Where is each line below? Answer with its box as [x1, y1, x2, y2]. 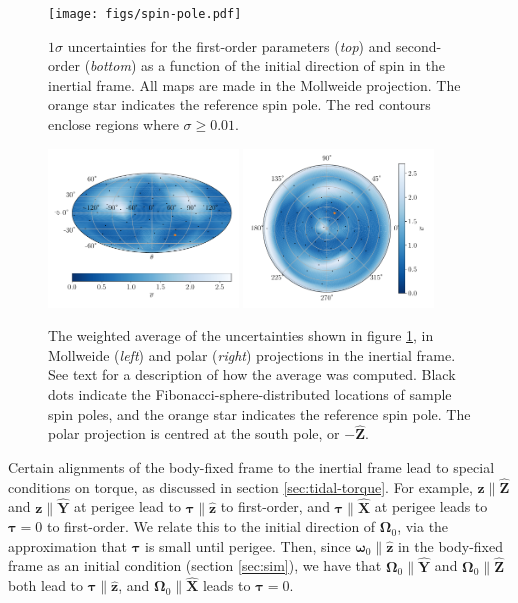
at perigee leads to [374, 496, 488, 517]
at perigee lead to [73, 496, 181, 517]
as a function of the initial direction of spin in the [140, 55, 445, 76]
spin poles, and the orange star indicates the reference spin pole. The [48, 403, 471, 424]
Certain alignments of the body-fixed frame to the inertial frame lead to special [8, 456, 495, 477]
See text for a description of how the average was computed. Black [48, 364, 456, 385]
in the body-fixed [397, 535, 503, 556]
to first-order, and [220, 496, 330, 517]
